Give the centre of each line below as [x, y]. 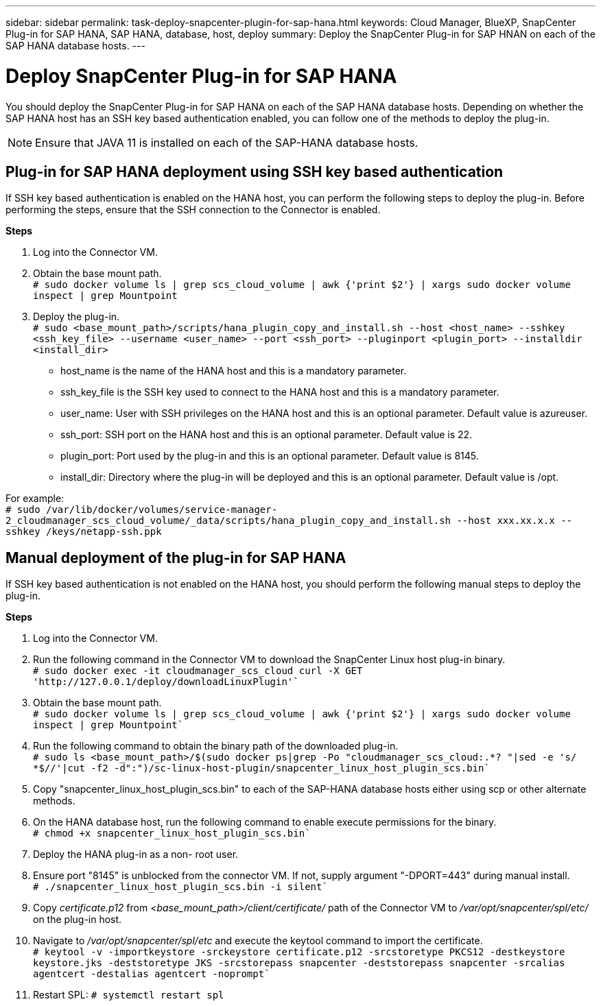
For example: [35, 499]
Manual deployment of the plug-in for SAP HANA [176, 558]
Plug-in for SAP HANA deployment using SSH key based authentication [255, 171]
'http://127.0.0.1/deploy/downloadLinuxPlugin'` [166, 682]
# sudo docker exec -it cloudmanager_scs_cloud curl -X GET [198, 671]
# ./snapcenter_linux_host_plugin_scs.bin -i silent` [180, 887]
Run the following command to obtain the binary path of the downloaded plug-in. [216, 746]
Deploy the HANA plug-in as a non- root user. [136, 854]
